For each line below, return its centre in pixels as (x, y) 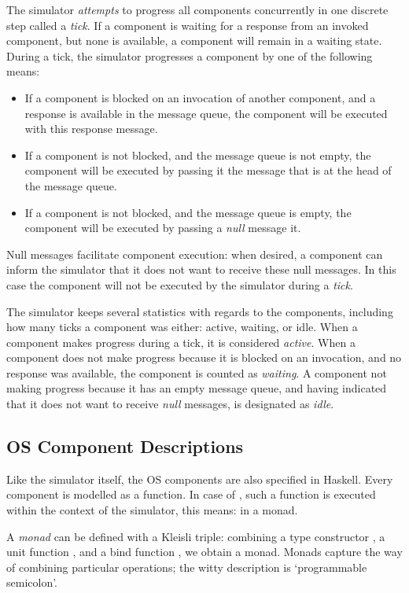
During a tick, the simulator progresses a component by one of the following (190, 55)
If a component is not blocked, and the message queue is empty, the (188, 212)
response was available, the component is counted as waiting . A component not (197, 372)
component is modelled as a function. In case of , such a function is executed (191, 494)
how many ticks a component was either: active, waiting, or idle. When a (182, 327)
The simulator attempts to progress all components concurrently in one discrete (197, 9)
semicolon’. (32, 582)
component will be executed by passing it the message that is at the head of (208, 170)
